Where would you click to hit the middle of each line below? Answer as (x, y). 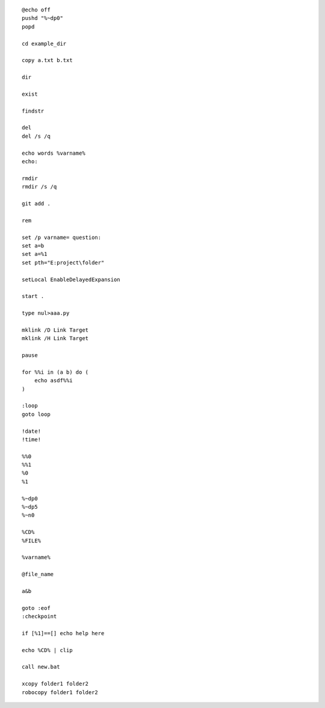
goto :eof (36, 608)
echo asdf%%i (53, 380)
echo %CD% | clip (47, 650)
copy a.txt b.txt (47, 61)
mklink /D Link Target (55, 330)
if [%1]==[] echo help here (63, 633)
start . (33, 296)
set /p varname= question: (62, 237)
